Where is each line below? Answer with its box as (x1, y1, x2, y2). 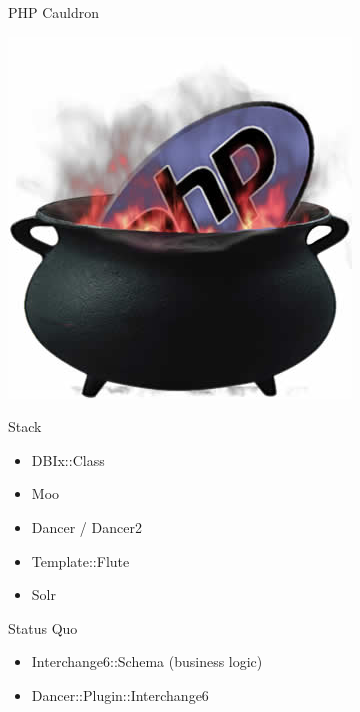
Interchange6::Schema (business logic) (31, 651, 263, 672)
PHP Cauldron (8, 2, 100, 22)
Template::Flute (31, 550, 130, 571)
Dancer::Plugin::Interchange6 (31, 684, 209, 705)
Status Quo (8, 617, 78, 638)
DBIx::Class (31, 449, 105, 470)
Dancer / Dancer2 (31, 516, 142, 537)
